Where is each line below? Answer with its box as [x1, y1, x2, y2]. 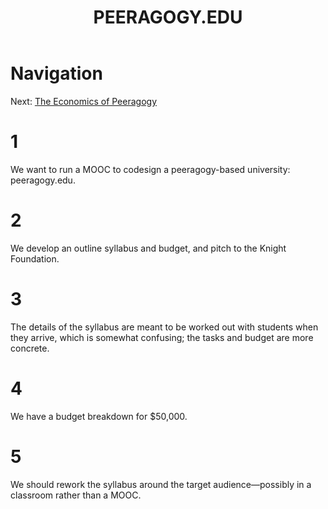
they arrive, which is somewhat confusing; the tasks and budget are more [10, 331, 314, 343]
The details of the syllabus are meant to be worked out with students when [10, 321, 319, 333]
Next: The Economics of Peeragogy [10, 95, 158, 107]
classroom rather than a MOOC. [10, 489, 142, 501]
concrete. [10, 342, 50, 354]
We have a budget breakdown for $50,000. [10, 410, 188, 422]
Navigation [10, 62, 103, 85]
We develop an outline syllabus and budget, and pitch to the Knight [10, 242, 287, 254]
